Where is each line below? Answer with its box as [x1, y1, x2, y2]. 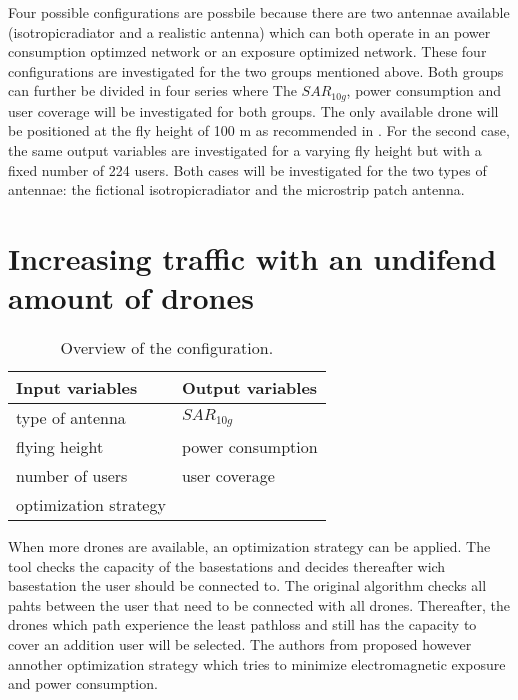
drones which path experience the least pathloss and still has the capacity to [8, 614, 477, 635]
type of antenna [16, 406, 126, 430]
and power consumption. [8, 673, 158, 694]
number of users [16, 464, 128, 488]
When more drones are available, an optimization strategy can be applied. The [8, 536, 491, 557]
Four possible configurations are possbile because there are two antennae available [8, 2, 510, 22]
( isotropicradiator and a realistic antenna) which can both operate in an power [8, 21, 491, 42]
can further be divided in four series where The [8, 80, 297, 101]
